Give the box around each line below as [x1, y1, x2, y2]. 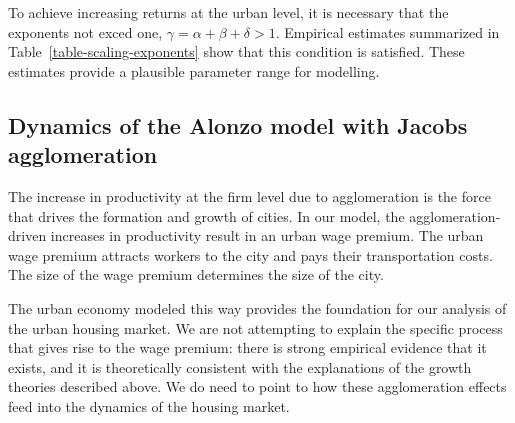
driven [8, 225, 47, 246]
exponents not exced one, [8, 21, 163, 42]
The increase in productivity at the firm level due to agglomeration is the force [8, 185, 491, 206]
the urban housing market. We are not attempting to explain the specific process [8, 317, 503, 338]
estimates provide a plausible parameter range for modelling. [8, 60, 380, 81]
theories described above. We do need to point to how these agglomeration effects [8, 376, 507, 397]
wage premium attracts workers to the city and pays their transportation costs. [8, 244, 493, 265]
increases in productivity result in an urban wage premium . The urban [50, 225, 484, 246]
